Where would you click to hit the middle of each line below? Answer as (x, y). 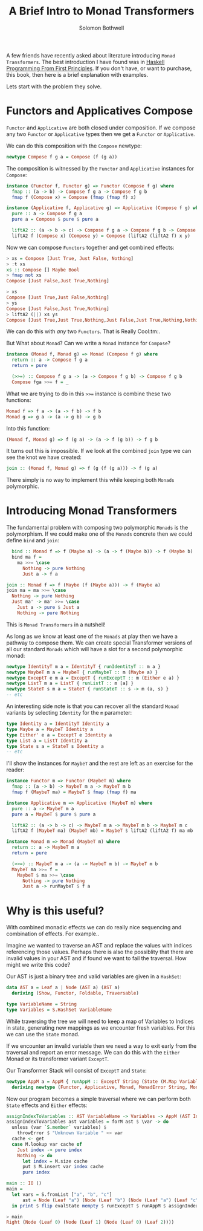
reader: (15, 770)
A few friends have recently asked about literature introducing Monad (91, 55)
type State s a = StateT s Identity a (55, 746)
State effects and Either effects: (47, 1105)
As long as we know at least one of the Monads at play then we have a (92, 636)
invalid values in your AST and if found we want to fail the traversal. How (97, 958)
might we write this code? (38, 965)
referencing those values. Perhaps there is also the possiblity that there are (100, 952)
